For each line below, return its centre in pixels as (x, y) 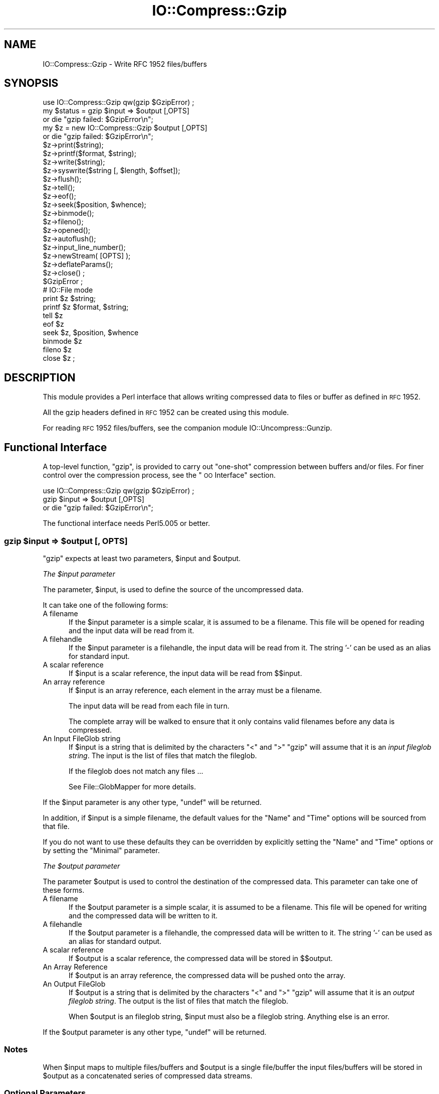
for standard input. (99, 656)
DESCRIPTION (40, 377)
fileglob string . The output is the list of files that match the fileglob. (179, 1001)
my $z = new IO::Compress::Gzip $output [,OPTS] (125, 128)
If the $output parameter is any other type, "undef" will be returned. (155, 1032)
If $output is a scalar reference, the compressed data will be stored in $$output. (201, 958)
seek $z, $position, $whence (91, 333)
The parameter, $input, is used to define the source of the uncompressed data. (173, 589)
